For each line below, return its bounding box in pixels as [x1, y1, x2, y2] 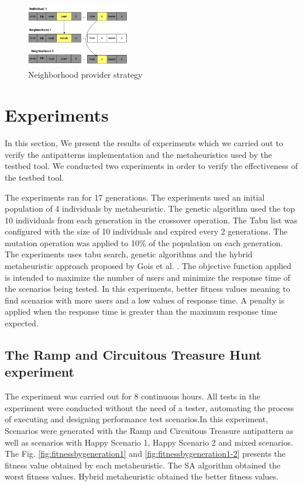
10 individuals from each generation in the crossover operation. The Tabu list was [5, 213, 298, 226]
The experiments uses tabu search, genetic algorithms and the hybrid [5, 248, 253, 260]
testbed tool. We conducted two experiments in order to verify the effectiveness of [5, 160, 298, 172]
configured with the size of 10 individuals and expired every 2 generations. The [5, 225, 288, 237]
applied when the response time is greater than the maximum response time [5, 305, 277, 318]
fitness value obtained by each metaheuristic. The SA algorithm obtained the [5, 459, 281, 471]
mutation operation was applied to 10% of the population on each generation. [5, 236, 283, 249]
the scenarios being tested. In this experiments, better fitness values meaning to [5, 282, 290, 295]
